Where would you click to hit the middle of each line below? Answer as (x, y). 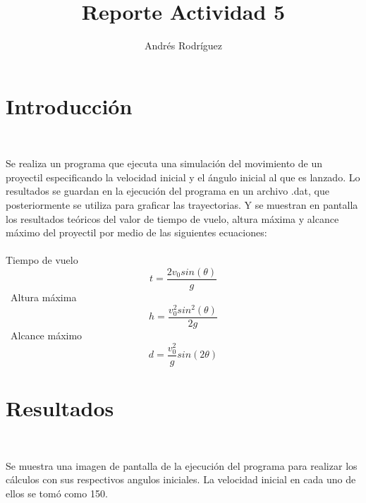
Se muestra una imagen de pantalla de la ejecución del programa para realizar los (182, 465)
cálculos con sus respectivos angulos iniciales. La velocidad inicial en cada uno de (181, 479)
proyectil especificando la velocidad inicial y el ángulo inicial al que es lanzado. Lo (183, 177)
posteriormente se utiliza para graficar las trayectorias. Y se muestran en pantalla (182, 205)
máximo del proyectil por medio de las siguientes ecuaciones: (136, 232)
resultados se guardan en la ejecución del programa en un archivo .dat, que (167, 191)
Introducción (69, 105)
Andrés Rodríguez (183, 46)
